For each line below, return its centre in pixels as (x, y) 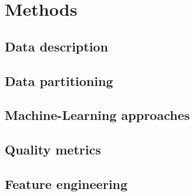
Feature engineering (66, 183)
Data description (56, 46)
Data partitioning (59, 80)
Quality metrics (53, 149)
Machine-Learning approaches (97, 115)
